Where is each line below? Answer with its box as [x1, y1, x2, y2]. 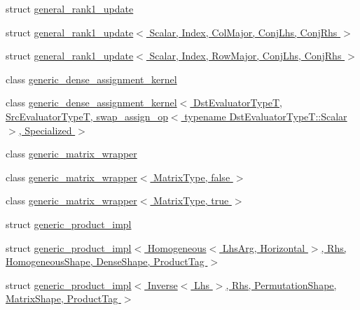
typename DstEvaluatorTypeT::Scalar [184, 108, 347, 123]
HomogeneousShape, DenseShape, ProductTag [6, 254, 205, 269]
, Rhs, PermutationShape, [226, 277, 337, 292]
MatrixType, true [153, 193, 229, 208]
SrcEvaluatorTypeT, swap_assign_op [6, 108, 168, 123]
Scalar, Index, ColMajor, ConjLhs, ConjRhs [149, 24, 338, 39]
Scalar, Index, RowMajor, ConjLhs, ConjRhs [149, 48, 342, 63]
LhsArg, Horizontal [222, 240, 305, 255]
